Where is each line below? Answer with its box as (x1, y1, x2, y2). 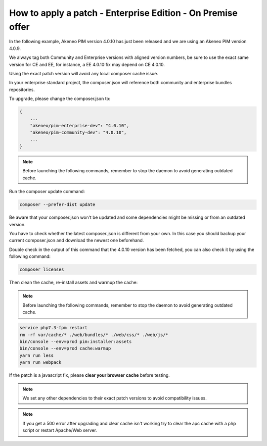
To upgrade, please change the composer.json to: (9, 96, 111, 101)
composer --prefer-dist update (19, 202, 96, 207)
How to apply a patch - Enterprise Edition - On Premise (9, 7, 238, 18)
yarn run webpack (19, 359, 62, 365)
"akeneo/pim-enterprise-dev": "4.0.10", (30, 123, 130, 128)
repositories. (9, 87, 35, 93)
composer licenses (19, 267, 64, 272)
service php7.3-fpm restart (19, 325, 88, 331)
